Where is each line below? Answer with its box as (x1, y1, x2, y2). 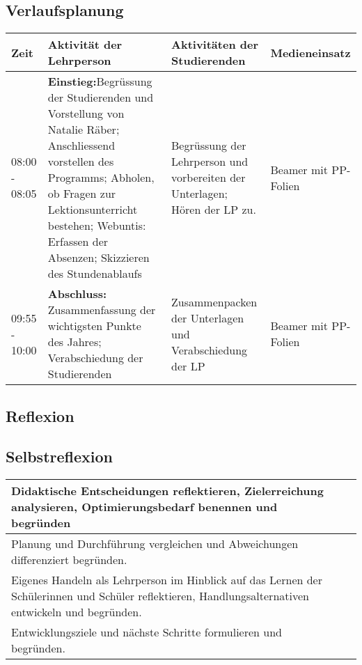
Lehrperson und (171, 153, 249, 170)
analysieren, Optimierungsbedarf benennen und (11, 499, 278, 515)
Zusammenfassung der (47, 302, 156, 318)
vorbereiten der (171, 169, 246, 186)
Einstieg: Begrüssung (47, 73, 152, 90)
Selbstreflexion (6, 446, 113, 467)
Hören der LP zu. (171, 201, 256, 218)
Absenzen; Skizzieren (47, 249, 150, 266)
